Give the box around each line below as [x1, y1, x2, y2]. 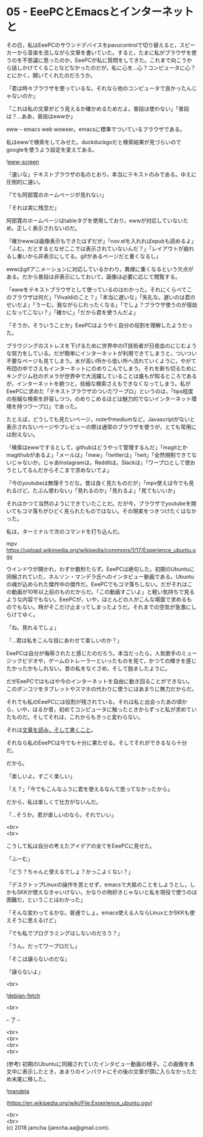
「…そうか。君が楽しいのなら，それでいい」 [6, 811, 117, 818]
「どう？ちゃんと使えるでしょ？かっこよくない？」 [6, 868, 134, 875]
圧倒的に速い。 [6, 178, 44, 185]
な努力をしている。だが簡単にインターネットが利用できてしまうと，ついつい [6, 349, 198, 357]
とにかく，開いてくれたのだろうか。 [6, 72, 96, 79]
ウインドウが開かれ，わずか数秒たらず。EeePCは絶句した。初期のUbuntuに [6, 565, 195, 573]
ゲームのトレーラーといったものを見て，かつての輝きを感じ [48, 657, 197, 664]
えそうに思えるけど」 [6, 916, 59, 923]
